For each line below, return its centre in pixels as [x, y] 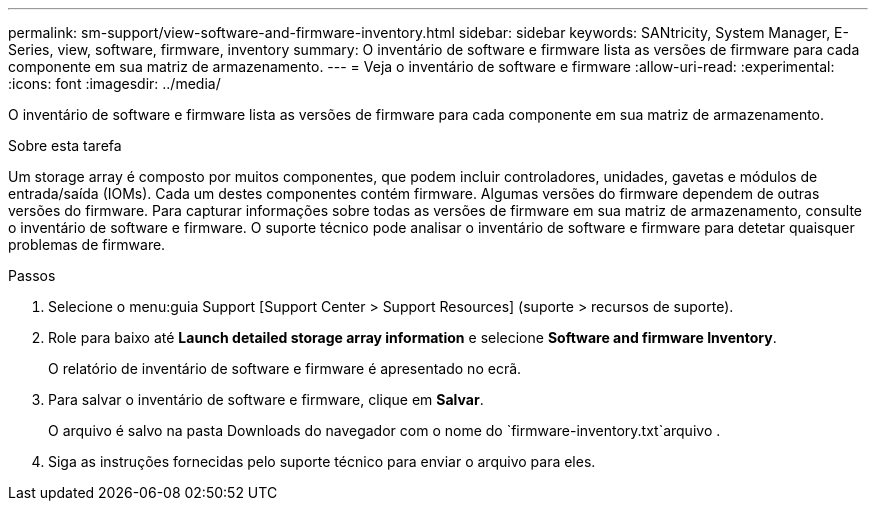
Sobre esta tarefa [65, 145]
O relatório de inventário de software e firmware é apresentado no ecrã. [285, 368]
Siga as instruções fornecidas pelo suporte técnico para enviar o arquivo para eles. [322, 461]
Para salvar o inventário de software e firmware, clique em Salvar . [266, 399]
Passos [32, 275]
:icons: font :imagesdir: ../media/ [114, 83]
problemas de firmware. [87, 244]
